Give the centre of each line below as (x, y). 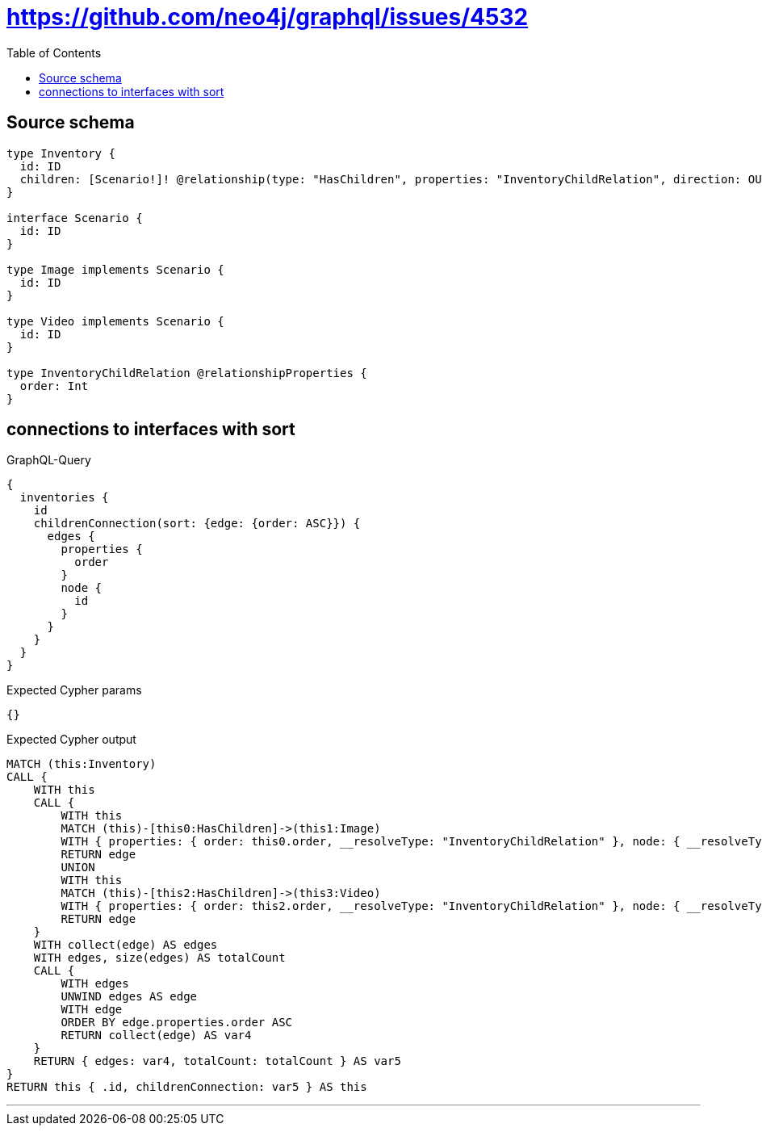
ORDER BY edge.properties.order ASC (177, 1023)
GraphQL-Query (49, 460)
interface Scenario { (75, 218)
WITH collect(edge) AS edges (126, 945)
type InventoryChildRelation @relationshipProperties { (187, 373)
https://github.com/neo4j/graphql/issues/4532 (268, 17)
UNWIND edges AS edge (129, 997)
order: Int (54, 386)
